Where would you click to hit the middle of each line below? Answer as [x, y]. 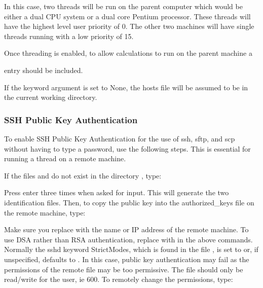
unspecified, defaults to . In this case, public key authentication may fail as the [127, 259]
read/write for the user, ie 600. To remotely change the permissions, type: [119, 279]
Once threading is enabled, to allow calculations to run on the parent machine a [128, 53]
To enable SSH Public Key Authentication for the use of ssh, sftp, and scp [120, 138]
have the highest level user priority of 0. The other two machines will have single [129, 26]
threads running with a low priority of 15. [69, 36]
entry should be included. [44, 70]
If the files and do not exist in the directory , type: [83, 175]
